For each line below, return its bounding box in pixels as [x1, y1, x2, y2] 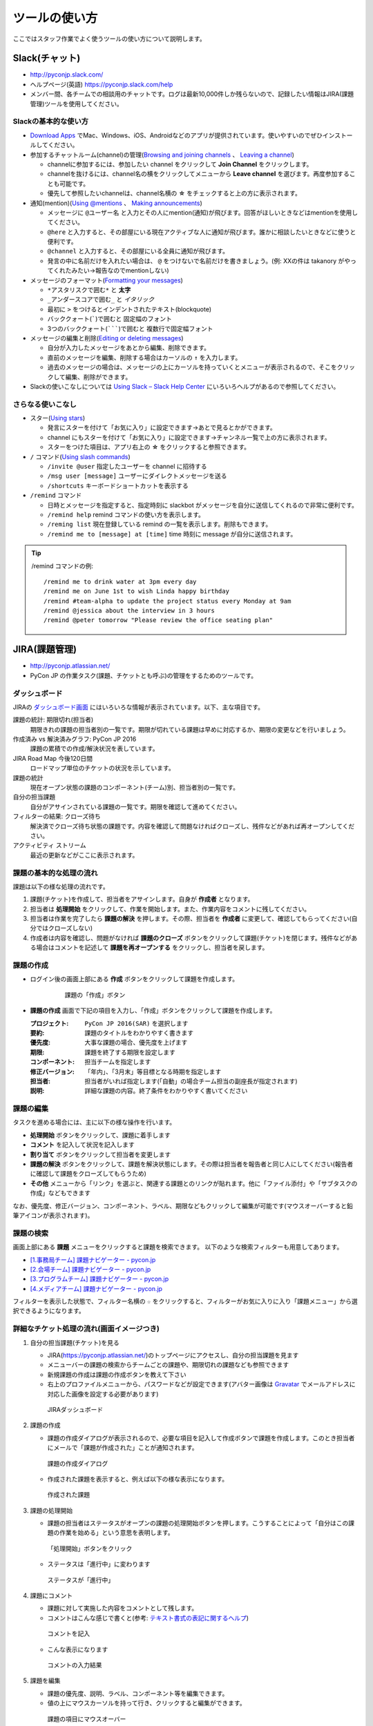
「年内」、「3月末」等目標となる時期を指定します [84, 1067, 222, 1076]
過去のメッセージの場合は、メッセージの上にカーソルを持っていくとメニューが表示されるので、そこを [47, 363, 338, 371]
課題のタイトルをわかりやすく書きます [84, 1029, 193, 1037]
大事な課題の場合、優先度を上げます [84, 1038, 188, 1047]
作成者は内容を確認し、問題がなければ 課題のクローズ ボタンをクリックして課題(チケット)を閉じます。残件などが [30, 933, 352, 942]
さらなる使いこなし [12, 399, 77, 409]
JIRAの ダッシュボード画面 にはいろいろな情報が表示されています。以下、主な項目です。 [12, 703, 265, 711]
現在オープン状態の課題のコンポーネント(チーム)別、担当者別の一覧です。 [30, 784, 240, 792]
